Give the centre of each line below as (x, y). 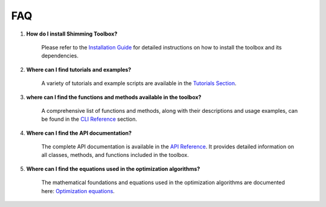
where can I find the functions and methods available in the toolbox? (114, 97)
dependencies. (60, 56)
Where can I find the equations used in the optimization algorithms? (113, 168)
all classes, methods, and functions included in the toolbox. (115, 155)
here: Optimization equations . (78, 191)
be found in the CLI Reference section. (89, 119)
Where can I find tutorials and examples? (79, 69)
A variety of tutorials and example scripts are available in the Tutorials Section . (139, 83)
